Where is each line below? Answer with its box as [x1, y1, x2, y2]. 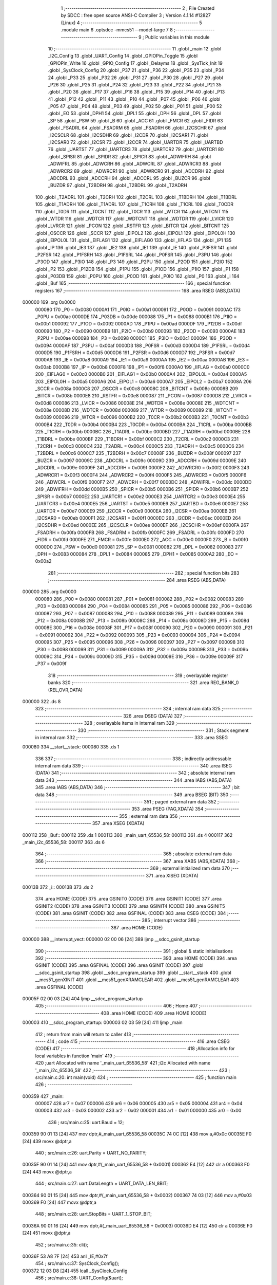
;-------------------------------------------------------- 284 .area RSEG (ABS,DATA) [48, 577, 226, 583]
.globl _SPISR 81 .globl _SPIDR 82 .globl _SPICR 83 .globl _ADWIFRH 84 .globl [48, 153, 211, 159]
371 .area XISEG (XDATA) [146, 872, 199, 878]
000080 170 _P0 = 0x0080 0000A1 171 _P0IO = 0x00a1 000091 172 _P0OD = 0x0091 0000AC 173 [35, 306, 241, 313]
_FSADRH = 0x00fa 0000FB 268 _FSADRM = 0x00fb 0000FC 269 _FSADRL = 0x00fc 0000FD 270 [35, 529, 245, 536]
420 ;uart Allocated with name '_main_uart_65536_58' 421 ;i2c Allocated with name [35, 1060, 211, 1066]
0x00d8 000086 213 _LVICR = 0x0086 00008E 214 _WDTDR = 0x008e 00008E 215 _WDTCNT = [35, 400, 240, 406]
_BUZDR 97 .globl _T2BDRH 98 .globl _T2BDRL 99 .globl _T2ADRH [48, 182, 187, 189]
